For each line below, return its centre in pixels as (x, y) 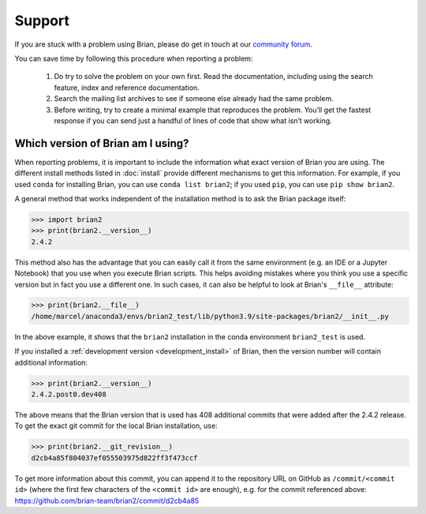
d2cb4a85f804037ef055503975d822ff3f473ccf (114, 458)
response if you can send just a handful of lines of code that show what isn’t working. (193, 120)
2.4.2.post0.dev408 (69, 394)
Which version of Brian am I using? (102, 143)
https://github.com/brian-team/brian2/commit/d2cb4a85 (107, 501)
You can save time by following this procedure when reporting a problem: (134, 58)
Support (42, 21)
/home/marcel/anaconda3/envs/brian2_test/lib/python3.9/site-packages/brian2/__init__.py (210, 316)
